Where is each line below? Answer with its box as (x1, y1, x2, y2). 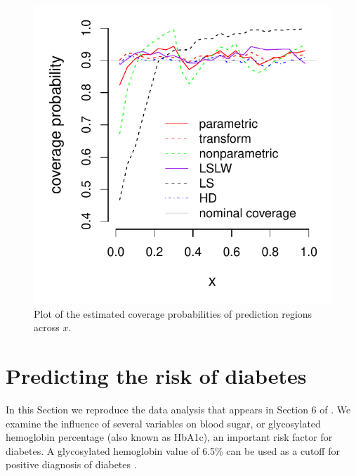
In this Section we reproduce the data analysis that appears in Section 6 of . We (6, 401, 351, 416)
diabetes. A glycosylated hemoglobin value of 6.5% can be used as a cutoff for (6, 443, 340, 458)
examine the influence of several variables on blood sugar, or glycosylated (6, 416, 321, 430)
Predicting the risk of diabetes (6, 361, 307, 390)
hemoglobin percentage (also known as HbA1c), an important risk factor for (6, 430, 333, 444)
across (34, 320, 60, 335)
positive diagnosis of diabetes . (6, 457, 137, 472)
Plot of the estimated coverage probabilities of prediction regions (34, 306, 312, 321)
